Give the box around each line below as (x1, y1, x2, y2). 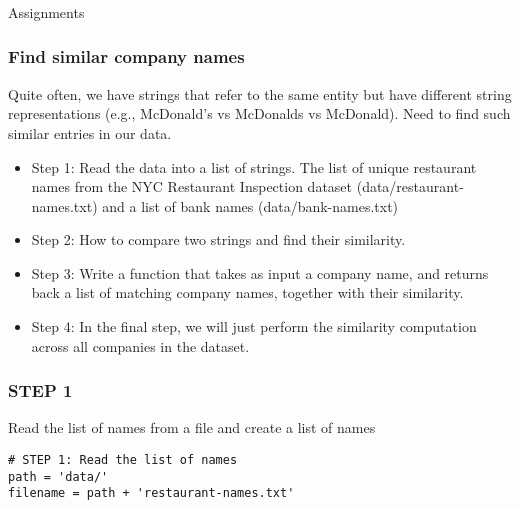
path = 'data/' (8, 469, 109, 484)
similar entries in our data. (8, 122, 172, 143)
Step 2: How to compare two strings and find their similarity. (31, 229, 406, 250)
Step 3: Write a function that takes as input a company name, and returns (31, 262, 489, 283)
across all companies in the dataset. (31, 335, 250, 356)
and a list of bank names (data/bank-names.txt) (102, 195, 399, 216)
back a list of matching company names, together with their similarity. (31, 282, 464, 303)
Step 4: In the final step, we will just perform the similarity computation (31, 316, 477, 337)
